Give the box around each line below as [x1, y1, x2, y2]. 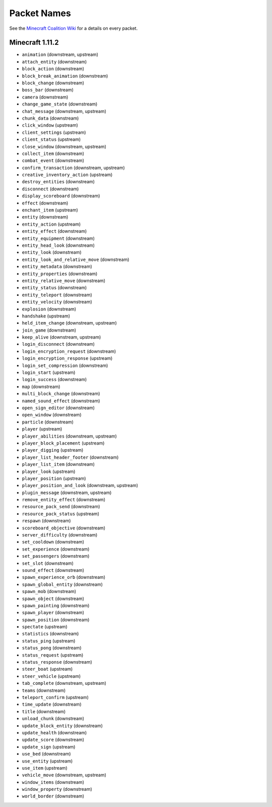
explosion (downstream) [22, 306, 77, 312]
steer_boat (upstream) [22, 666, 73, 672]
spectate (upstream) [22, 624, 67, 630]
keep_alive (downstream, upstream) [22, 334, 101, 340]
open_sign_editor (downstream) [22, 404, 95, 411]
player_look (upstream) [22, 468, 76, 474]
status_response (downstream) [22, 659, 93, 665]
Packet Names [9, 8, 72, 19]
